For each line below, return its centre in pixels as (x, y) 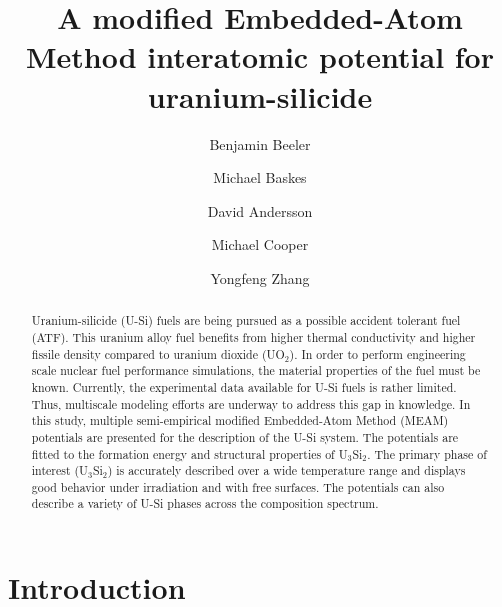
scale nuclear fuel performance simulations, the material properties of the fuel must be (256, 370)
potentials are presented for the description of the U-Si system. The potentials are (245, 436)
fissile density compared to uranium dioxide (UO (158, 353)
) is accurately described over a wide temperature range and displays (286, 470)
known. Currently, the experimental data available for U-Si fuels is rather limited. (244, 386)
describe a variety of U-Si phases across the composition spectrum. (205, 503)
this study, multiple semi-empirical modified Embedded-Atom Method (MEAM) (240, 420)
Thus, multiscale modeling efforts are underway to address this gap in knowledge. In (251, 403)
